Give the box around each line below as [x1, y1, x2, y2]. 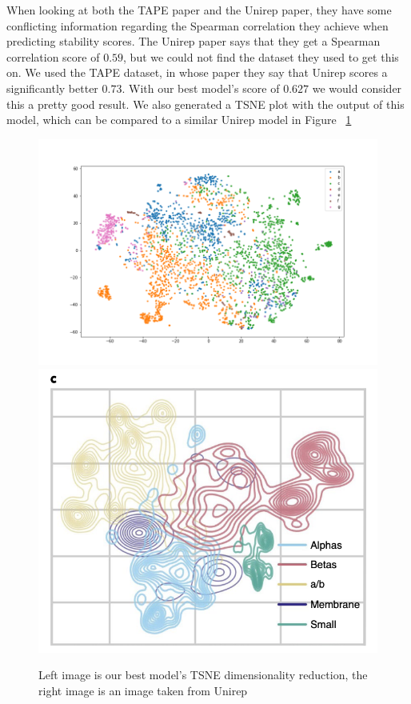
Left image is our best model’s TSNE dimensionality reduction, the [38, 666, 368, 683]
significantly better [6, 79, 98, 96]
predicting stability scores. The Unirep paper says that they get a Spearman [6, 33, 381, 50]
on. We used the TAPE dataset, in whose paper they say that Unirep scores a [6, 64, 388, 81]
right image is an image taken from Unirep [38, 682, 248, 698]
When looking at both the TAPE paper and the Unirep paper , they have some [6, 2, 392, 18]
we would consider [312, 79, 402, 96]
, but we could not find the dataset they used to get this [123, 48, 399, 65]
